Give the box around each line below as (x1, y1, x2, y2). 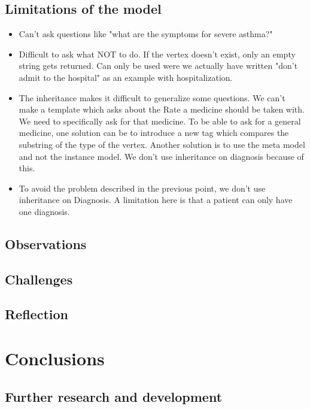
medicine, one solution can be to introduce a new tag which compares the (19, 126, 289, 139)
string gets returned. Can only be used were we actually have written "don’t (19, 59, 298, 72)
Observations (5, 234, 87, 253)
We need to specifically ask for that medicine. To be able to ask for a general (19, 114, 301, 127)
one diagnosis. (19, 205, 70, 217)
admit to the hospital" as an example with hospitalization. (19, 71, 233, 83)
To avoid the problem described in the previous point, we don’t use (19, 181, 266, 194)
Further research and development (5, 387, 223, 405)
